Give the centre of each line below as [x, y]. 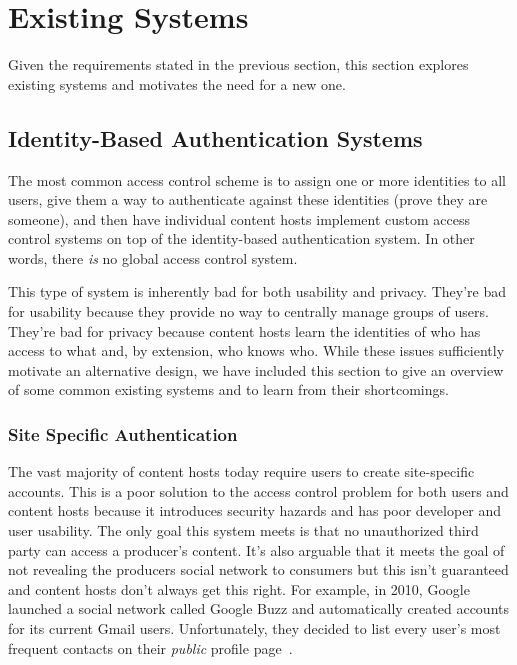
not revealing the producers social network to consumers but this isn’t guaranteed [258, 569]
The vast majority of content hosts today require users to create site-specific [241, 471]
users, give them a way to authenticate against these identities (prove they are [248, 199]
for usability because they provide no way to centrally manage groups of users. [248, 311]
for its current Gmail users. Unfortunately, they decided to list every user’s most [254, 628]
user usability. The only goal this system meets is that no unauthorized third [243, 530]
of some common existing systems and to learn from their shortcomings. [228, 389]
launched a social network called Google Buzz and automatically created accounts [258, 608]
